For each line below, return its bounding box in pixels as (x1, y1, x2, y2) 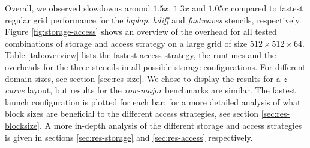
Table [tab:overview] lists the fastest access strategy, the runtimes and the (5, 49, 276, 61)
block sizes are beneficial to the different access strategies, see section (5, 107, 258, 120)
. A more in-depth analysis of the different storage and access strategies (40, 119, 302, 131)
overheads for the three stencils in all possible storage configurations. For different (5, 60, 306, 73)
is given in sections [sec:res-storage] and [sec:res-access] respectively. (5, 131, 253, 143)
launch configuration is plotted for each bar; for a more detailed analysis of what (5, 95, 301, 108)
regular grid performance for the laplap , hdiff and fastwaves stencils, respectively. (5, 13, 302, 26)
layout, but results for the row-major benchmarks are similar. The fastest (27, 84, 296, 96)
